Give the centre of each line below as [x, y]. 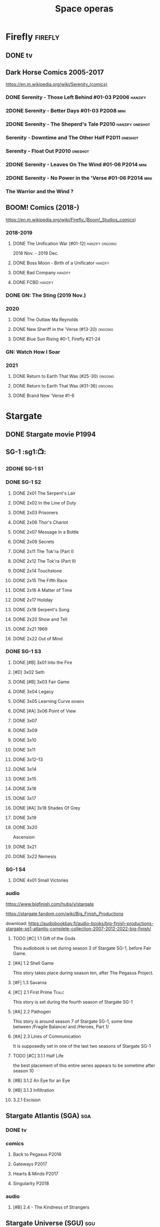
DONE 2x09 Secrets [33, 542]
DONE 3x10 [25, 740]
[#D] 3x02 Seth [29, 672]
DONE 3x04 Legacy [33, 691]
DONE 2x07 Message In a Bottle [46, 532]
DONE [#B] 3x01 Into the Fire [43, 662]
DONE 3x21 [25, 847]
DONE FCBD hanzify [33, 282]
